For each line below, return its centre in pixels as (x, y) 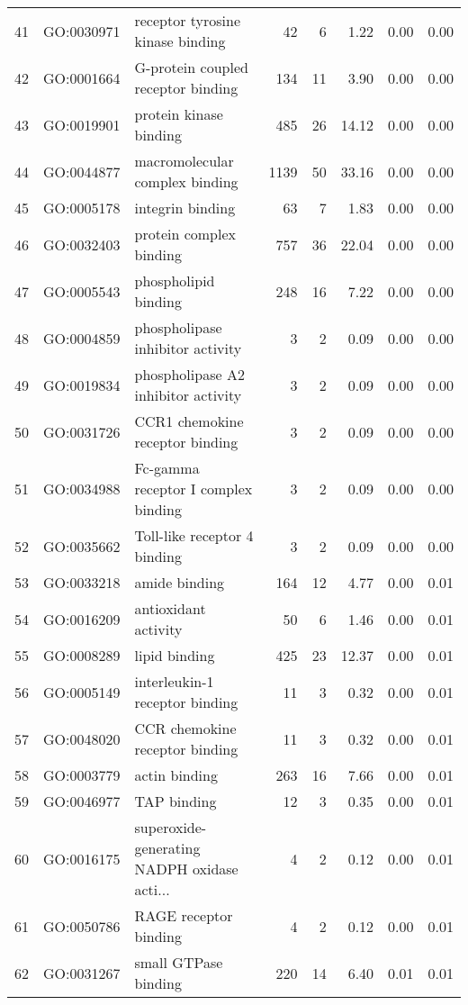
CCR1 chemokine (189, 421)
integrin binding (185, 208)
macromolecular (184, 161)
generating (167, 848)
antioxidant (170, 608)
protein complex (185, 234)
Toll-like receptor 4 (194, 535)
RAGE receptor (184, 915)
